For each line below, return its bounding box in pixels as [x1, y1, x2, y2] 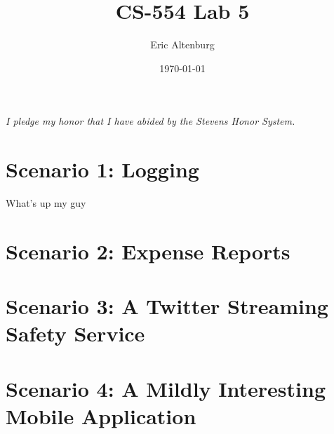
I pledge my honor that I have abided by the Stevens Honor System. [6, 114, 295, 128]
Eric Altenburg [150, 37, 215, 52]
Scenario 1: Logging [6, 155, 199, 184]
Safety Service [6, 319, 145, 348]
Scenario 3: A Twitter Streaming [6, 292, 328, 320]
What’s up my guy [6, 196, 86, 210]
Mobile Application [6, 401, 196, 430]
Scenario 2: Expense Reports [6, 236, 290, 265]
